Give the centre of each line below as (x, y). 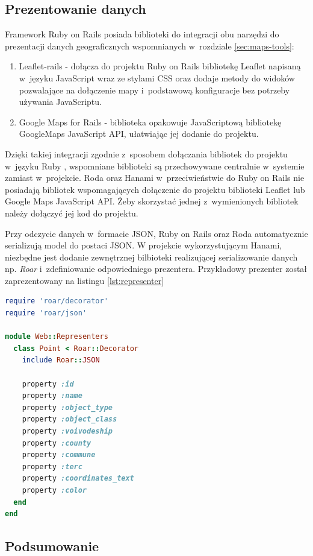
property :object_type (67, 407)
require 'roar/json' (46, 313)
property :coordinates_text (78, 479)
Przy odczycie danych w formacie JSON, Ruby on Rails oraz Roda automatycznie (156, 233)
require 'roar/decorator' (57, 301)
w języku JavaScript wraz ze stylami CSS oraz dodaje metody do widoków (157, 77)
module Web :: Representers (57, 337)
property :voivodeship (67, 431)
